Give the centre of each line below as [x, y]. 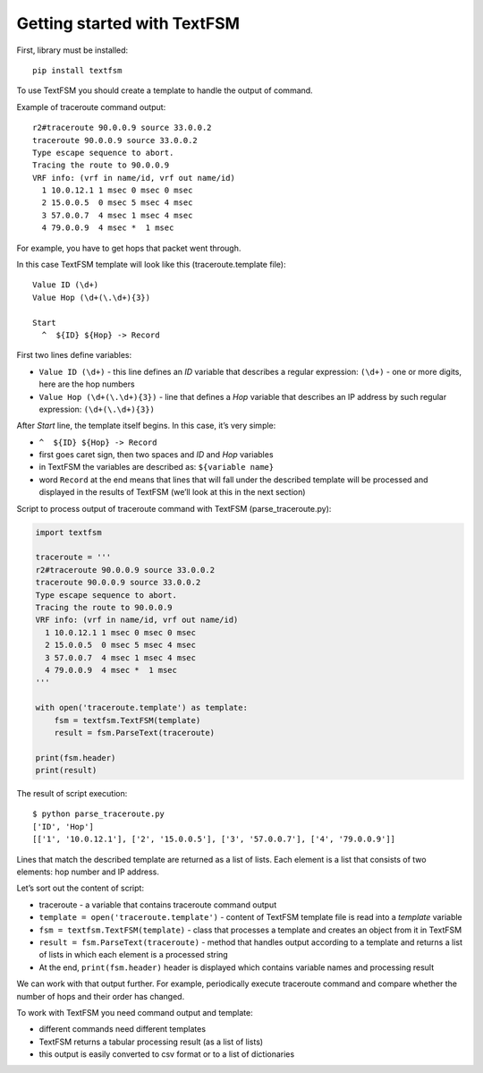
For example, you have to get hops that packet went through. [129, 248]
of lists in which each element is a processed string [133, 955]
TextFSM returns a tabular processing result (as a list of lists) [151, 1042]
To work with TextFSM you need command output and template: [135, 1012]
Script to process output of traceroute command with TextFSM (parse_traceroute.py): [174, 508]
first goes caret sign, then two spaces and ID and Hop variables [156, 455]
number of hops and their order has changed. [101, 996]
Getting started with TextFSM [128, 23]
